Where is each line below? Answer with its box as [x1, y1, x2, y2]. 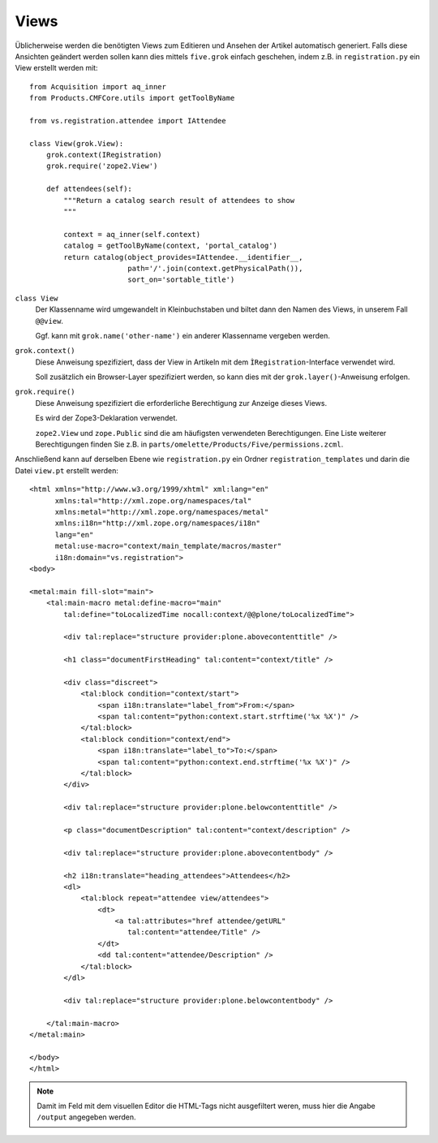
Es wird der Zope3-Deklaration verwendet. [35, 413, 178, 423]
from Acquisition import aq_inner [29, 82, 166, 91]
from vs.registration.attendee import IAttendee [29, 116, 226, 125]
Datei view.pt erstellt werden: [15, 465, 119, 475]
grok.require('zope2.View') [45, 162, 158, 170]
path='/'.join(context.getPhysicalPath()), [127, 264, 303, 273]
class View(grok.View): [29, 139, 124, 148]
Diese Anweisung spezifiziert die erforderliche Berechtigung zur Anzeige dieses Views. [35, 398, 328, 408]
